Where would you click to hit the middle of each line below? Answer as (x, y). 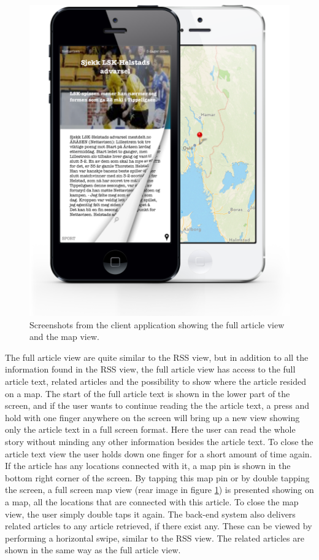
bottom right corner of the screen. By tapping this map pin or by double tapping (157, 477)
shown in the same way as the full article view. (93, 550)
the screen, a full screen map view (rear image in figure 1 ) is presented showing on (159, 490)
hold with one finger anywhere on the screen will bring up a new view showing (152, 417)
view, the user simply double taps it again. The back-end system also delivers (150, 514)
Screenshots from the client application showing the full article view (157, 324)
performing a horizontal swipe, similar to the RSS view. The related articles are (155, 538)
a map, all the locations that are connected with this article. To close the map (152, 501)
